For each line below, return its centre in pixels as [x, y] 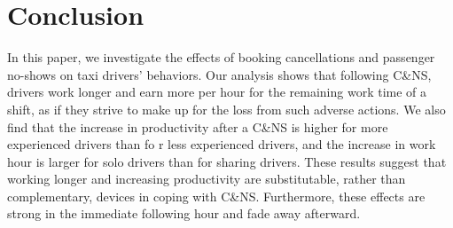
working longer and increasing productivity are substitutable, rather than [207, 179]
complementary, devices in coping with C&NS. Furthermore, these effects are [216, 196]
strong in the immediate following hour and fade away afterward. [184, 213]
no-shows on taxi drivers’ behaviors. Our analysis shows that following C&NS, [219, 74]
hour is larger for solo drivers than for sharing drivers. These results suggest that [227, 161]
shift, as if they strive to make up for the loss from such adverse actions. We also [226, 109]
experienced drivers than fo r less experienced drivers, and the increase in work [222, 144]
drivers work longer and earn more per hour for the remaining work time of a [217, 92]
